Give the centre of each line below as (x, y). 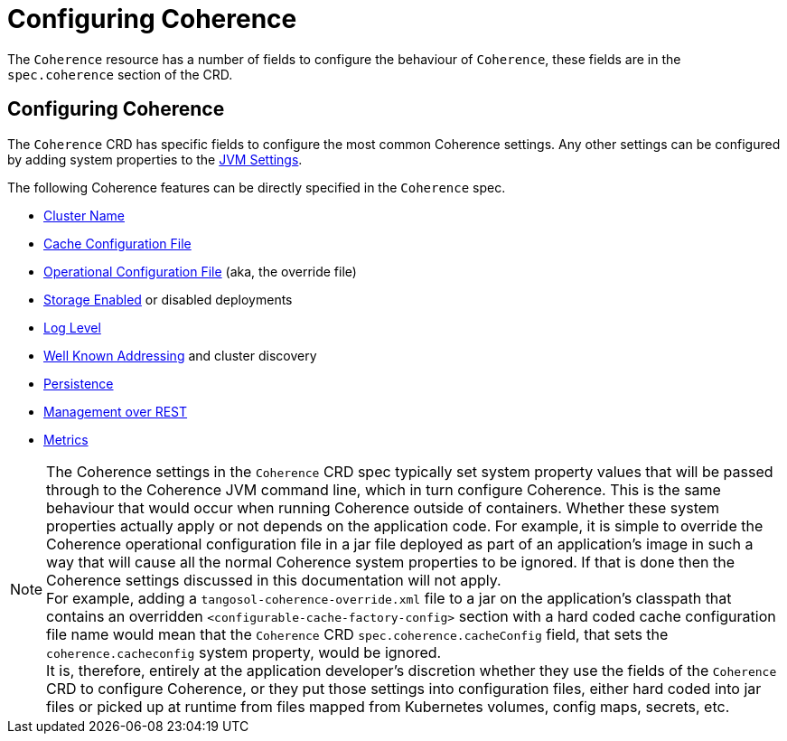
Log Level (72, 327)
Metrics (66, 439)
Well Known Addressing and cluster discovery (180, 355)
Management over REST (116, 411)
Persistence (79, 383)
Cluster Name (84, 215)
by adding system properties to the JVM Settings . (155, 159)
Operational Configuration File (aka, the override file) (200, 271)
